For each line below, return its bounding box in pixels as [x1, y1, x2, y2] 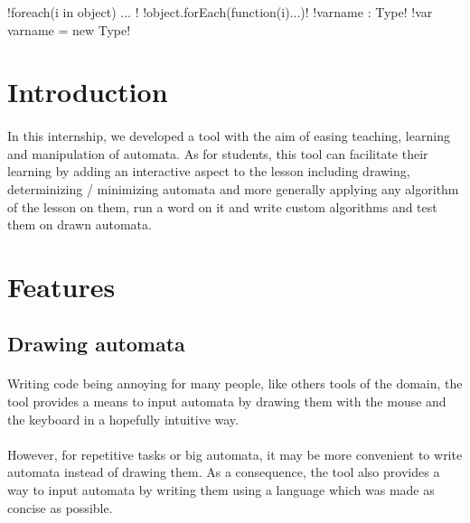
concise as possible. [7, 498, 113, 517]
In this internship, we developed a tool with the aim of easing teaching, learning [7, 126, 450, 145]
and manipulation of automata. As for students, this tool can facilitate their [7, 144, 428, 163]
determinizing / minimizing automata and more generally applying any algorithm [7, 179, 459, 198]
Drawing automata [7, 330, 185, 358]
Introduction [7, 73, 168, 110]
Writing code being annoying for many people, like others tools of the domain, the [7, 374, 463, 393]
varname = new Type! [7, 20, 131, 39]
